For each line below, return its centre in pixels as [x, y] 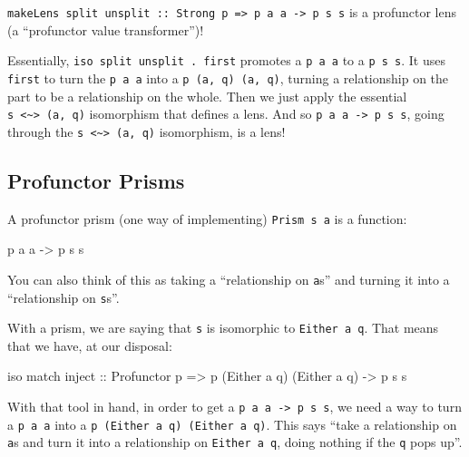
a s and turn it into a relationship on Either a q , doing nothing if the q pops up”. [235, 442]
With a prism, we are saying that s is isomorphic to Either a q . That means [223, 328]
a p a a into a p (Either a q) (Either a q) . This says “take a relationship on [232, 424]
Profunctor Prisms [96, 180]
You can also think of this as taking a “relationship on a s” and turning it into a [229, 279]
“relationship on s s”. [64, 297]
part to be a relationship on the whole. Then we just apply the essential [207, 96]
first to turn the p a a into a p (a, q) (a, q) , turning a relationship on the [228, 78]
